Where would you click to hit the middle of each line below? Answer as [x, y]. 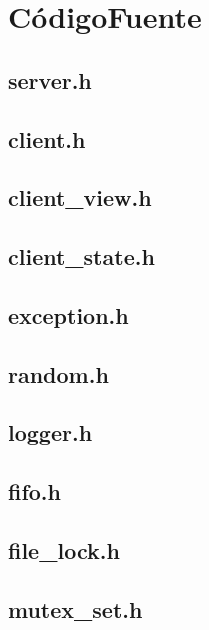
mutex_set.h [75, 608]
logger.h [50, 432]
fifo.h [34, 491]
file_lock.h [64, 550]
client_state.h [81, 256]
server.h [50, 79]
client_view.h [80, 197]
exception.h [68, 314]
